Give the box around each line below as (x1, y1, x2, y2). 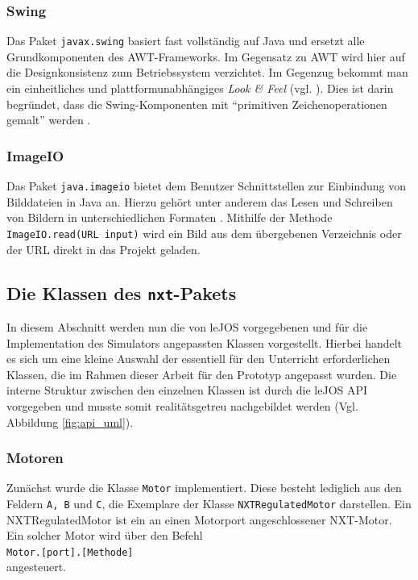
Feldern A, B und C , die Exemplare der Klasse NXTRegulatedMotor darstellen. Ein (6, 494, 412, 511)
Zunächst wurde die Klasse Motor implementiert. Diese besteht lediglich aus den (6, 479, 402, 496)
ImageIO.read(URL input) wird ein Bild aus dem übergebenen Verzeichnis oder (6, 224, 402, 241)
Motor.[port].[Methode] (6, 546, 134, 558)
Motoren (6, 448, 64, 468)
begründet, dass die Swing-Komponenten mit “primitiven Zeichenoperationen (6, 95, 387, 112)
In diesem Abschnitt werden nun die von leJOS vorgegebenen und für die (6, 318, 368, 335)
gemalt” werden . (6, 111, 91, 128)
